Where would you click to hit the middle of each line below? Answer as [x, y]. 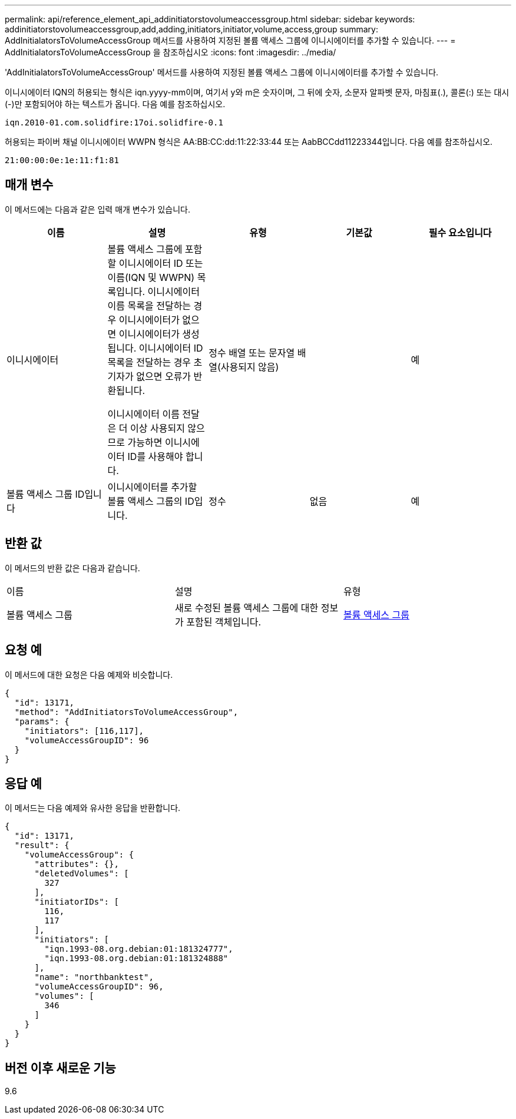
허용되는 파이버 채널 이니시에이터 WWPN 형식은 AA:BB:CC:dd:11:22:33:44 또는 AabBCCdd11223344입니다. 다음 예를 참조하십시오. [249, 142]
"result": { [42, 845]
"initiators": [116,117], [84, 731]
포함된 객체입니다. [224, 622]
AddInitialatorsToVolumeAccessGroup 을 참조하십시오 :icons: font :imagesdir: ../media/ [171, 52]
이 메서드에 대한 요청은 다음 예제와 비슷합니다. [89, 674]
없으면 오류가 [164, 376]
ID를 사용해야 [155, 456]
